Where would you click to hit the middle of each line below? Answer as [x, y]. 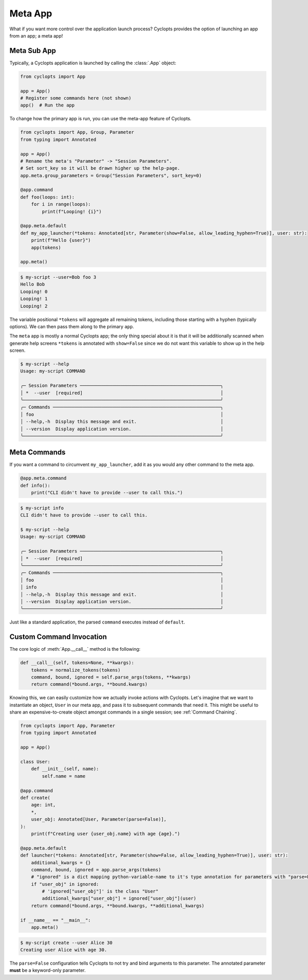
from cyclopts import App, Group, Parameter [77, 132]
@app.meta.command [43, 478]
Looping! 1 [34, 299]
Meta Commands [38, 452]
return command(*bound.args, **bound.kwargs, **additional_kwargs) [118, 906]
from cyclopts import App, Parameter [68, 726]
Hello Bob [33, 284]
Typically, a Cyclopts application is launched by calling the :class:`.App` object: [93, 63]
